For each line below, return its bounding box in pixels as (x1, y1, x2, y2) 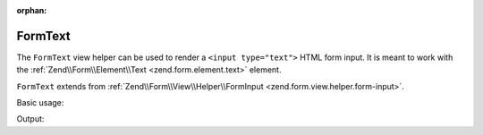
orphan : (16, 5, 47, 15)
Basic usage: (16, 97, 64, 108)
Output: (16, 114, 45, 124)
